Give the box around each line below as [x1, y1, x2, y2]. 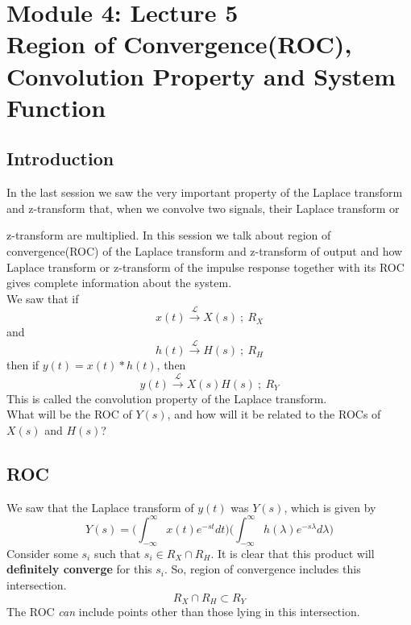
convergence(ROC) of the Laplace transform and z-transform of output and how [6, 242, 403, 259]
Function [6, 90, 106, 123]
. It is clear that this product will [210, 544, 375, 561]
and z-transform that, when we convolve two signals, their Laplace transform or [6, 199, 400, 216]
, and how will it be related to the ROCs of [167, 406, 381, 423]
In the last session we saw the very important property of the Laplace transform [6, 184, 403, 201]
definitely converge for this [6, 560, 152, 577]
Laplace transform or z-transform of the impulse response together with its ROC [6, 258, 405, 275]
